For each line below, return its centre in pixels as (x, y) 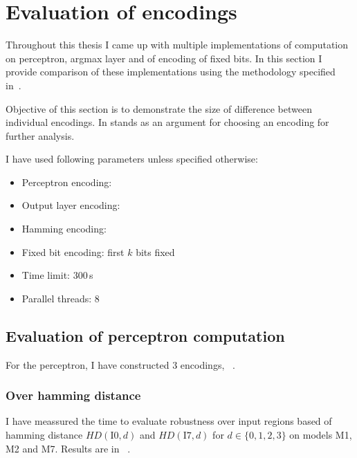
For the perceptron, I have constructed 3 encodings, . (120, 364)
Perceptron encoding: (67, 182)
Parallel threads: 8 (61, 298)
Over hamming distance (73, 395)
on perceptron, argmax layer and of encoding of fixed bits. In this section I (164, 58)
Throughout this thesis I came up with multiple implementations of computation (177, 45)
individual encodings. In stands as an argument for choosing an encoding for (167, 122)
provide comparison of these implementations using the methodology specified (171, 72)
